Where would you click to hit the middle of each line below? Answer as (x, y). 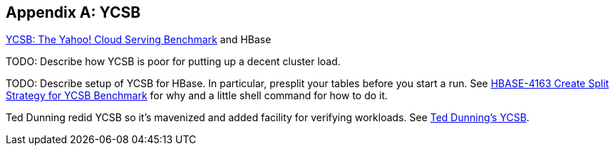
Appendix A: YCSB (73, 12)
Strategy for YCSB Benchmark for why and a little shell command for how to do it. (197, 96)
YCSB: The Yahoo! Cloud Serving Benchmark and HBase (139, 40)
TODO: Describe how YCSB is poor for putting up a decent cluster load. (173, 62)
